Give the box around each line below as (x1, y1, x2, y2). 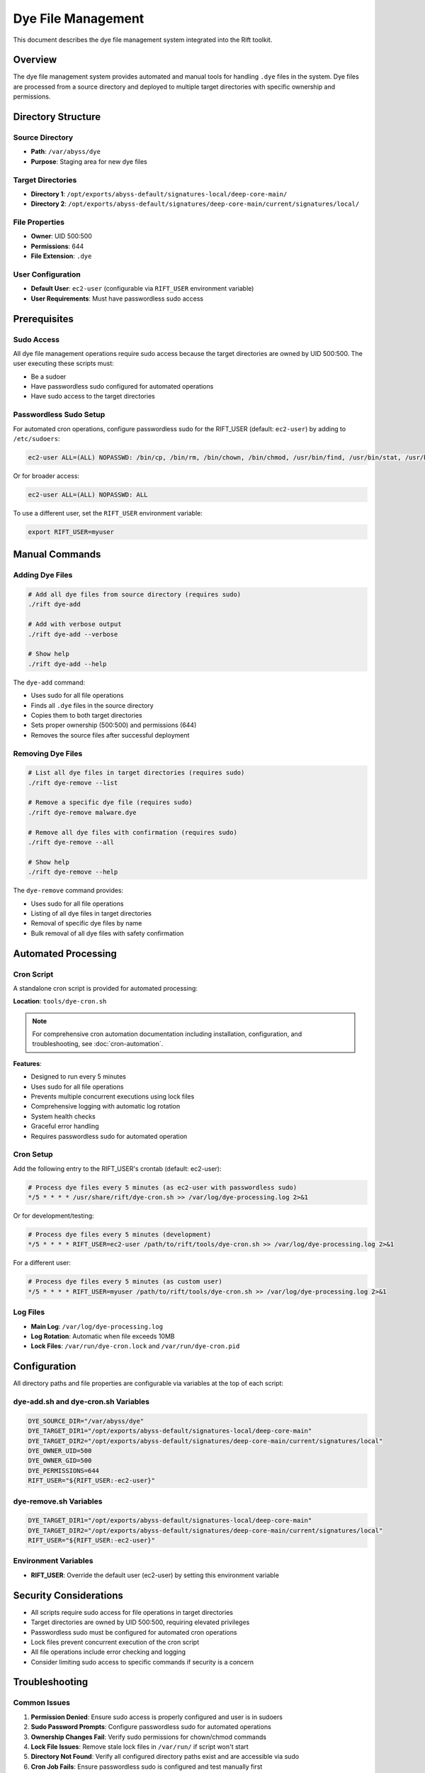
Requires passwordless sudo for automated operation (30, 1132, 188, 1140)
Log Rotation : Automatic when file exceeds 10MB (30, 1332, 175, 1340)
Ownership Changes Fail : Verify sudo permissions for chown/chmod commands (30, 1733, 267, 1741)
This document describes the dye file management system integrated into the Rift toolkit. (13, 35, 273, 44)
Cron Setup (13, 1150, 53, 1160)
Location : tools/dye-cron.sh (13, 997, 107, 1006)
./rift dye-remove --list (28, 779, 118, 787)
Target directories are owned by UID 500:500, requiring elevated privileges (30, 1618, 250, 1627)
